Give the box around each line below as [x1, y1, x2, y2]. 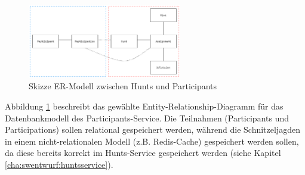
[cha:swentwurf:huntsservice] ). [5, 158, 113, 170]
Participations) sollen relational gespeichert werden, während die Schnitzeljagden [5, 123, 300, 136]
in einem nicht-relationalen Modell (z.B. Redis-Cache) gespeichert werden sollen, [5, 135, 299, 147]
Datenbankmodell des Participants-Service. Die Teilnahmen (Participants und [5, 111, 289, 124]
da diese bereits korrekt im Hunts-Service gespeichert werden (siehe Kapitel [5, 146, 281, 159]
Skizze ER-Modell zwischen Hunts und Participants [29, 80, 217, 92]
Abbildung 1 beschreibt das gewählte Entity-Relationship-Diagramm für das [5, 99, 284, 112]
